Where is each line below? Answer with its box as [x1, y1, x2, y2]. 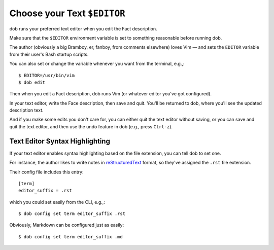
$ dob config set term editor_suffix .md [18, 234, 123, 239]
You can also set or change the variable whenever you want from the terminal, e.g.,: [9, 61, 185, 67]
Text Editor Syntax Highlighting [9, 137, 110, 146]
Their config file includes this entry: [9, 169, 84, 175]
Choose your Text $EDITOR [9, 8, 125, 19]
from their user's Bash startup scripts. [9, 51, 89, 57]
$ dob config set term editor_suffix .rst [18, 211, 126, 217]
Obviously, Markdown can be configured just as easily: [9, 222, 124, 228]
